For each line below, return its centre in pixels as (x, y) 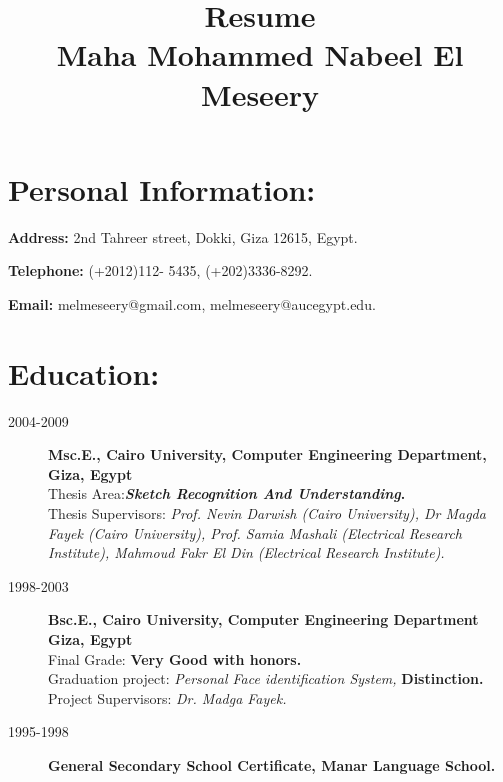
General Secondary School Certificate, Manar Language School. (272, 764)
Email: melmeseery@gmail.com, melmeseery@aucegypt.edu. (192, 303)
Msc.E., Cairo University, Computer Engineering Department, (267, 454)
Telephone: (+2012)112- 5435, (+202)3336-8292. (160, 270)
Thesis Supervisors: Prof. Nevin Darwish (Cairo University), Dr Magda (267, 512)
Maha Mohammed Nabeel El (260, 54)
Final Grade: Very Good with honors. (175, 658)
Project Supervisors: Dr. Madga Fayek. (167, 697)
